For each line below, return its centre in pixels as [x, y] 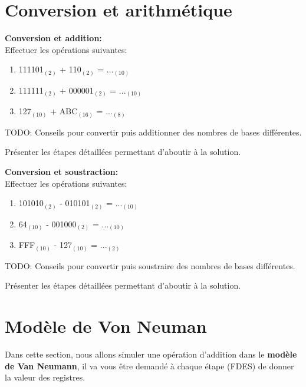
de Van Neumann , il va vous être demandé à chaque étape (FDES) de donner [149, 365]
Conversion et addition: [53, 38]
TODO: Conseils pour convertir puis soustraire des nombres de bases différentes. [150, 265]
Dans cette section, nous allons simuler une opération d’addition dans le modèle [151, 354]
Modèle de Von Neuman [106, 326]
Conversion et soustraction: [62, 172]
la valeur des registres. [45, 377]
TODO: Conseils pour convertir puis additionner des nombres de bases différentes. [153, 132]
